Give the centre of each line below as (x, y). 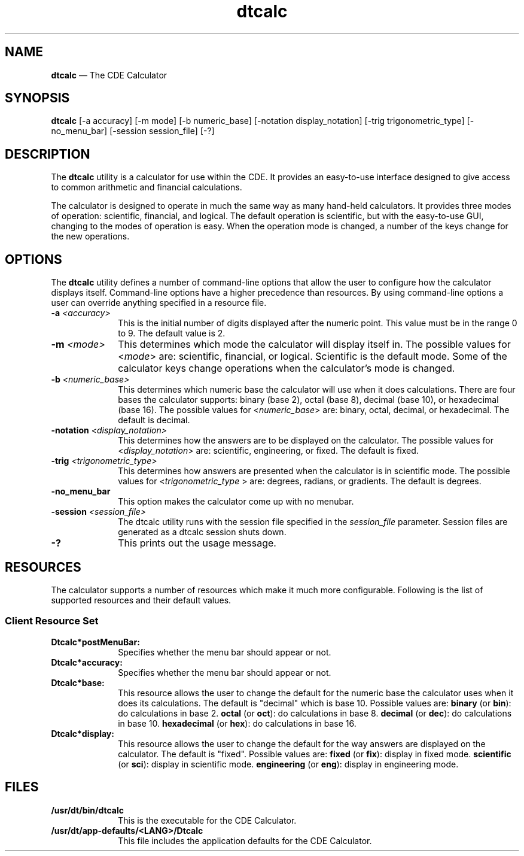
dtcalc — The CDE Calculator (109, 75)
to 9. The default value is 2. (172, 333)
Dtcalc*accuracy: (87, 662)
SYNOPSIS (37, 98)
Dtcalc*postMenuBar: (95, 642)
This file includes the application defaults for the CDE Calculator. (245, 840)
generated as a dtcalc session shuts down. (202, 532)
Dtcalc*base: (78, 682)
